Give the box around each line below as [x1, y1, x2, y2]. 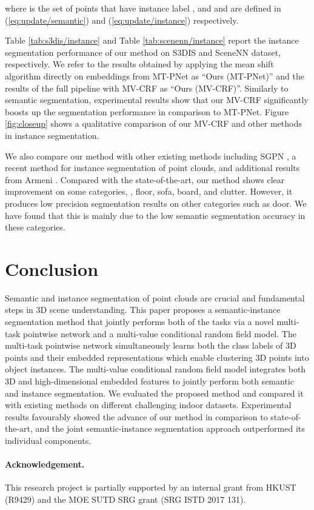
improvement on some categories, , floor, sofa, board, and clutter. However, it [5, 185, 293, 198]
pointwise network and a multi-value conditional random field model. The [23, 327, 296, 340]
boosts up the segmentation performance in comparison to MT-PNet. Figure [5, 105, 289, 118]
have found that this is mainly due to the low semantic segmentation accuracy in [5, 209, 306, 221]
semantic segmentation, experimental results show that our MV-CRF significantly [5, 93, 309, 106]
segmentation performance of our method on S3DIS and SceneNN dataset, [5, 45, 281, 58]
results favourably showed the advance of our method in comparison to [5, 410, 268, 423]
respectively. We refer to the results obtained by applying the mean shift [5, 58, 274, 70]
